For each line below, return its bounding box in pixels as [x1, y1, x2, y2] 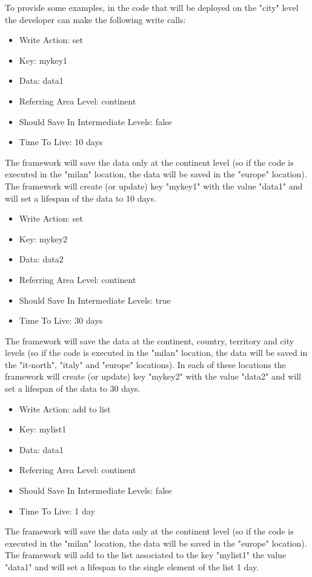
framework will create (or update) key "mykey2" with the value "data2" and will [5, 370, 301, 383]
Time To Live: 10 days [19, 135, 103, 148]
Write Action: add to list [19, 402, 111, 415]
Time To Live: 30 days [19, 314, 103, 327]
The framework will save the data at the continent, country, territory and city [5, 334, 294, 347]
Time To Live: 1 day [19, 504, 95, 517]
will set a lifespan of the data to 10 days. [5, 191, 156, 204]
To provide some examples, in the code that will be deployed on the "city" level [5, 1, 299, 13]
